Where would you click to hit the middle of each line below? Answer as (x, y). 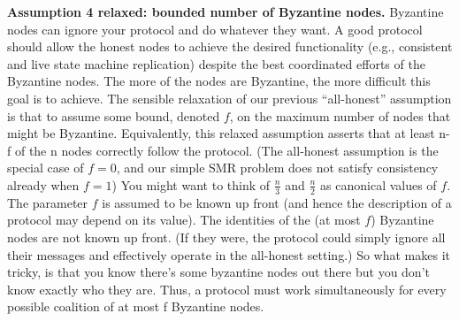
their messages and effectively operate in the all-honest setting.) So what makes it (229, 254)
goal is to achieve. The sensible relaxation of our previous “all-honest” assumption (229, 98)
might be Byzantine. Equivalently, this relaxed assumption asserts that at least (221, 133)
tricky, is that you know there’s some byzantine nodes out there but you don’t (218, 272)
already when (43, 184)
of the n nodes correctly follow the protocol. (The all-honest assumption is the (226, 150)
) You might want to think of (191, 184)
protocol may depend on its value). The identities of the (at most (184, 220)
